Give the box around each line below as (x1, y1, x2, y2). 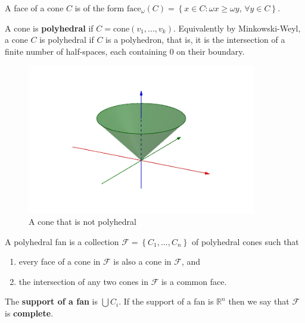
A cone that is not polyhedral (29, 215, 136, 228)
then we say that (228, 295, 290, 308)
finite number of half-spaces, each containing (5, 45, 167, 57)
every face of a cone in (18, 255, 101, 268)
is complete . (5, 307, 54, 319)
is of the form (74, 2, 125, 14)
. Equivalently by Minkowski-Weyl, (173, 21, 301, 34)
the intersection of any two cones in (18, 275, 148, 287)
